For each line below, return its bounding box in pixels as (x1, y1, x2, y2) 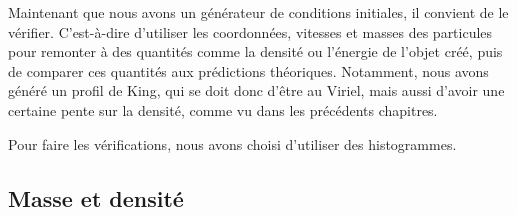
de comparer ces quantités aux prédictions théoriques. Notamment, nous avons (8, 60, 489, 81)
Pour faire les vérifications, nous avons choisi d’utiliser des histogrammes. (8, 133, 457, 154)
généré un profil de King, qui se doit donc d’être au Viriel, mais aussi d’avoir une (8, 80, 505, 101)
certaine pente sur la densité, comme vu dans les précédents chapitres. (8, 99, 438, 120)
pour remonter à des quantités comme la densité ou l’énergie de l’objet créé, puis (8, 41, 503, 62)
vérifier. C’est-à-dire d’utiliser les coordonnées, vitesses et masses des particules (8, 21, 493, 42)
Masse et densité (8, 182, 184, 213)
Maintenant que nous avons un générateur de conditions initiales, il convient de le (8, 2, 509, 22)
